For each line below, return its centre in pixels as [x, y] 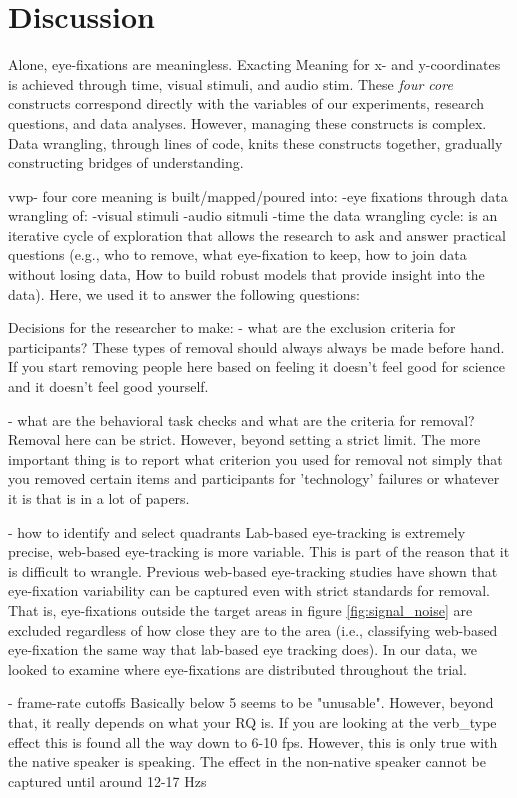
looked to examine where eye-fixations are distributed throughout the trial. [237, 668]
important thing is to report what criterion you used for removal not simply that [255, 458]
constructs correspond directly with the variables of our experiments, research [246, 103]
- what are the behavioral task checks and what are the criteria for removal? [241, 419]
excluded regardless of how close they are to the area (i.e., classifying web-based [253, 629]
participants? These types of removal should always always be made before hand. [256, 346]
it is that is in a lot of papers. [99, 498]
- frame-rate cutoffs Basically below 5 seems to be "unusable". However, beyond [251, 702]
